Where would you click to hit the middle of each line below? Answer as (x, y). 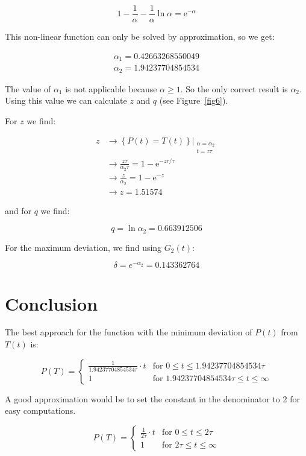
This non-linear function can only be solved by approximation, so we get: (140, 36)
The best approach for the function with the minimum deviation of (129, 332)
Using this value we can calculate (66, 100)
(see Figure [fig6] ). (194, 100)
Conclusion (52, 303)
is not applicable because (111, 88)
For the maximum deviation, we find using (83, 247)
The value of (28, 88)
